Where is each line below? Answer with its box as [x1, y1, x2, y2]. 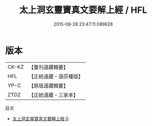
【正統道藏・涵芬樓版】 [28, 73, 83, 80]
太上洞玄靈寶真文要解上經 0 [12, 116, 69, 122]
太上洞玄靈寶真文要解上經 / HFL [19, 4, 148, 16]
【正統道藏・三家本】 [28, 91, 78, 98]
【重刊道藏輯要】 [28, 64, 68, 71]
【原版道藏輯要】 [28, 82, 68, 89]
